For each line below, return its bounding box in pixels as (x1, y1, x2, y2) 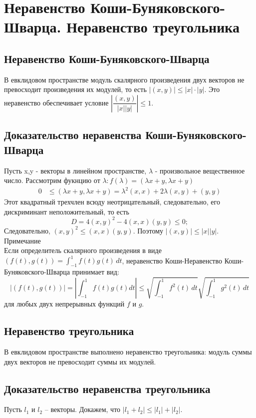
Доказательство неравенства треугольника (4, 380, 211, 396)
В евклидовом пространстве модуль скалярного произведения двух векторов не (4, 74, 245, 84)
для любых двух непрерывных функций (4, 298, 125, 309)
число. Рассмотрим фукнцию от (4, 175, 100, 185)
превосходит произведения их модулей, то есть (4, 84, 147, 94)
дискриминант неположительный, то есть (4, 206, 129, 216)
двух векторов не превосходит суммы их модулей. (4, 356, 156, 366)
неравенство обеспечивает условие (4, 97, 109, 107)
